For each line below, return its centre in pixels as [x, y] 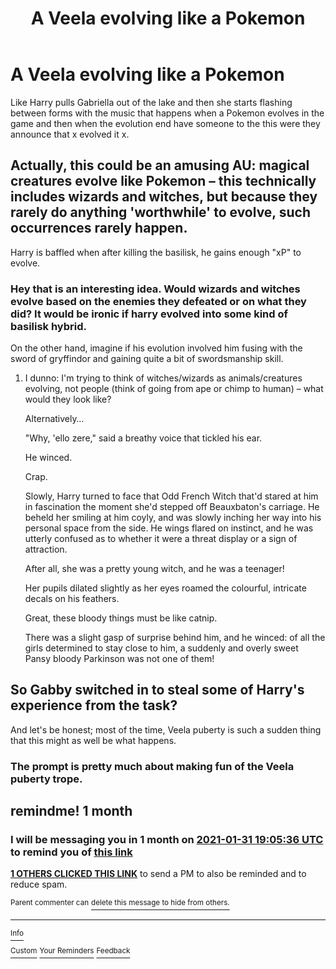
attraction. [46, 549]
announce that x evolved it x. [70, 134]
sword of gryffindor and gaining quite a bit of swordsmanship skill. [147, 359]
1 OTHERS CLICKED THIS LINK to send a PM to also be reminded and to [158, 874]
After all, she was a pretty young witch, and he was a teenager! [154, 569]
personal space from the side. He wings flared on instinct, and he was [169, 528]
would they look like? [68, 399]
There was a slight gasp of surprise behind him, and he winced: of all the [175, 638]
